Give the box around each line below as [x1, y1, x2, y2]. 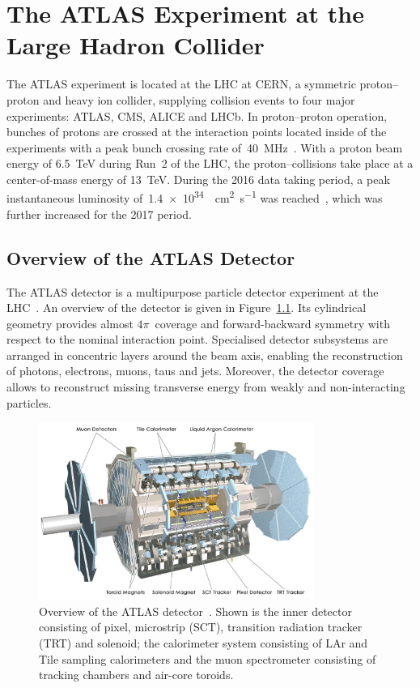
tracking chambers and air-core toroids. [39, 666, 234, 683]
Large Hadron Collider [6, 28, 265, 62]
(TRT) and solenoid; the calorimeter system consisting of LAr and [39, 634, 368, 651]
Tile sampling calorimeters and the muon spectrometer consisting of [39, 650, 376, 667]
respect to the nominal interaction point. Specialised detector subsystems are [6, 331, 388, 348]
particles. [6, 394, 52, 411]
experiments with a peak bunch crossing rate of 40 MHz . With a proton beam [6, 139, 403, 156]
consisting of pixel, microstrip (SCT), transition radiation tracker [39, 618, 363, 635]
